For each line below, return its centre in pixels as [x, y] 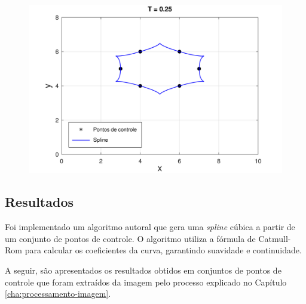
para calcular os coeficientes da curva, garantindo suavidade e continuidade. [163, 250]
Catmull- [275, 238]
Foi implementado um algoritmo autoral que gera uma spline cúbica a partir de [150, 227]
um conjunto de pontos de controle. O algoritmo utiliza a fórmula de [130, 238]
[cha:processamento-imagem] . [58, 294]
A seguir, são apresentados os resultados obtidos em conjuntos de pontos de [143, 270]
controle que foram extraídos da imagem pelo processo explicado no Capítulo [146, 282]
